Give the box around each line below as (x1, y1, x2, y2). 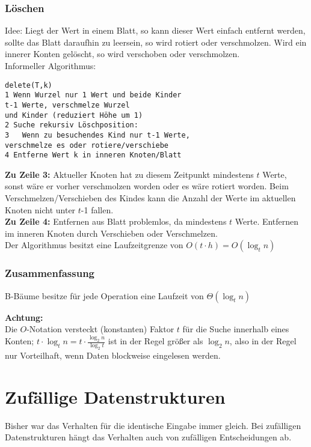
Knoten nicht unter (5, 203, 76, 216)
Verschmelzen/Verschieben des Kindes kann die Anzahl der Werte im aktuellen (5, 192, 296, 204)
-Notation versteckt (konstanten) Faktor (26, 323, 174, 335)
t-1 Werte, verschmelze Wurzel (5, 100, 130, 109)
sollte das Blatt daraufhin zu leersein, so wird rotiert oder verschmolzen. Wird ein (5, 35, 307, 48)
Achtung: (5, 311, 43, 323)
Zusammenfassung (5, 266, 95, 281)
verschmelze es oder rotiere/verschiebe (5, 141, 169, 150)
